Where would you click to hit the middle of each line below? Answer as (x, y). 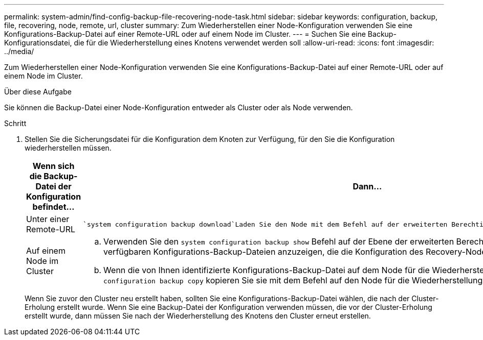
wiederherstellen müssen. (68, 148)
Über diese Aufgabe (38, 92)
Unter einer (48, 219)
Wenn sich (53, 166)
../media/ (19, 51)
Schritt (15, 123)
